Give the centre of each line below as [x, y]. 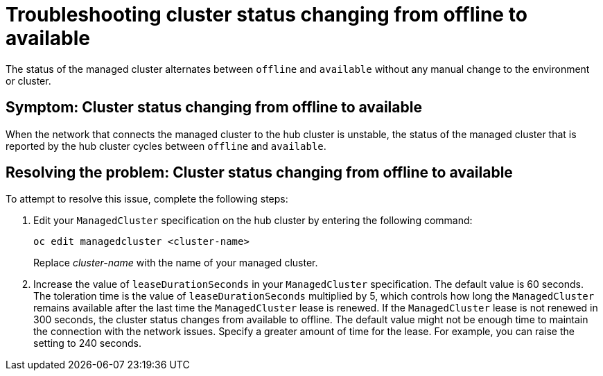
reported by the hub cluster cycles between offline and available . [166, 146]
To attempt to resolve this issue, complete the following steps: [147, 199]
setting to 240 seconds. [88, 343]
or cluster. [28, 80]
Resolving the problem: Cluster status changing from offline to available [259, 173]
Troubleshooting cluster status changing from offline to [266, 15]
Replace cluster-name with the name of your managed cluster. [176, 263]
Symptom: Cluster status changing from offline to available [214, 108]
